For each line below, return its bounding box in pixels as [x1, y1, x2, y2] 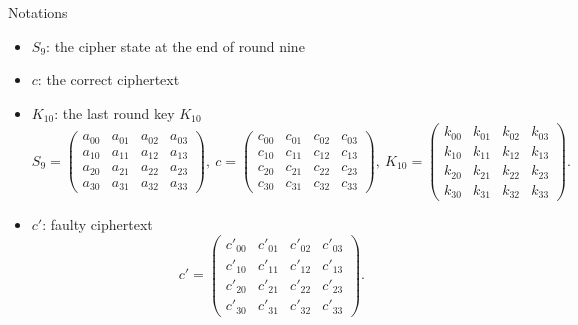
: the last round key [54, 102, 175, 123]
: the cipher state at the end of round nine [46, 35, 305, 56]
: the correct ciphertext [37, 69, 180, 90]
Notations [8, 2, 68, 22]
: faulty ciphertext [42, 214, 153, 235]
